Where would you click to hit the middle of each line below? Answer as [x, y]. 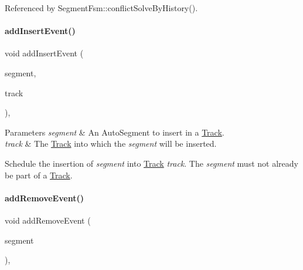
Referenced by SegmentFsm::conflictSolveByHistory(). [101, 8]
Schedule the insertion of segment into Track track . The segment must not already [151, 163]
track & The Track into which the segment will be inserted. [111, 144]
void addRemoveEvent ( [48, 220]
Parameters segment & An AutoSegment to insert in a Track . [115, 132]
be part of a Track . [39, 175]
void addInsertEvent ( [44, 53]
